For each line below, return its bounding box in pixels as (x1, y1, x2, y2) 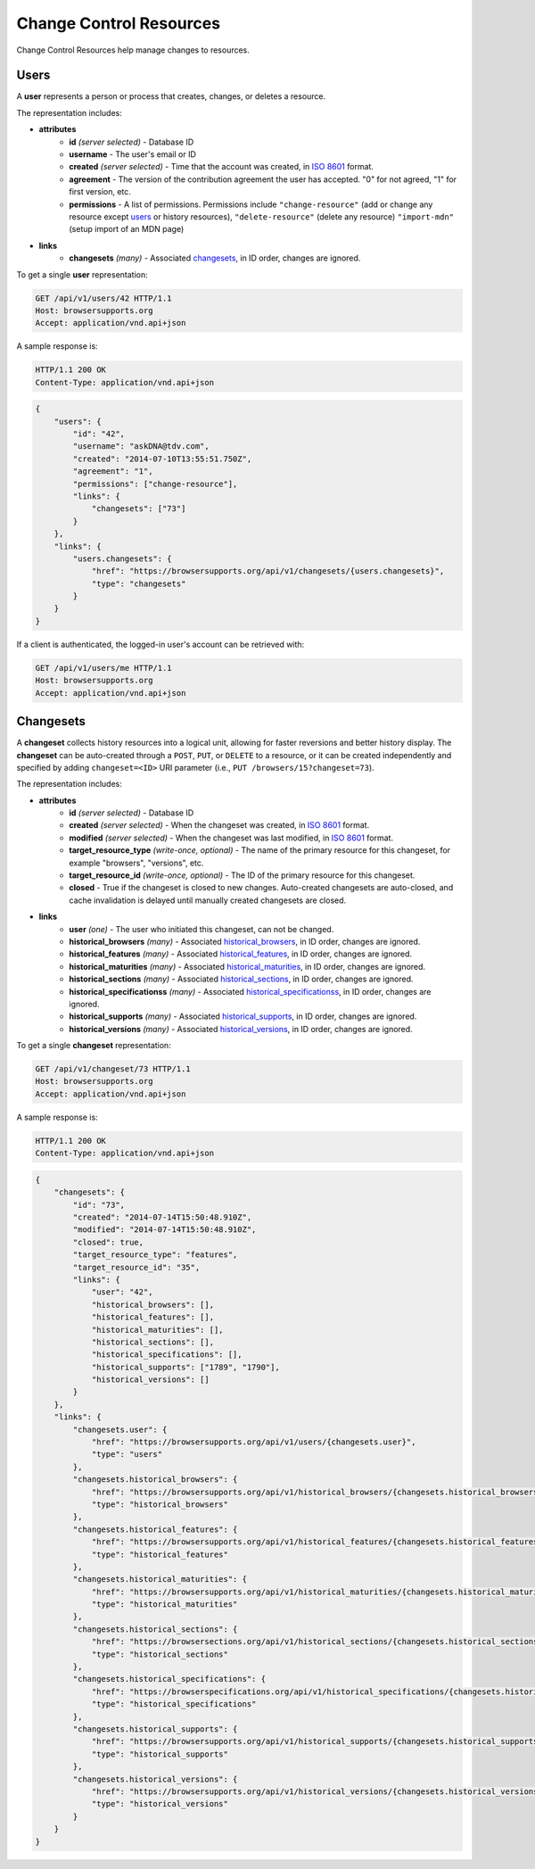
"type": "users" (91, 1450, 163, 1460)
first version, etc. (69, 186, 131, 197)
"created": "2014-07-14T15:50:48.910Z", (72, 1212, 252, 1222)
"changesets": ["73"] (91, 504, 186, 514)
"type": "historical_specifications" (91, 1699, 257, 1709)
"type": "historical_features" (91, 1549, 229, 1559)
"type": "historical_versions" (91, 1799, 229, 1809)
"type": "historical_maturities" (91, 1600, 238, 1609)
